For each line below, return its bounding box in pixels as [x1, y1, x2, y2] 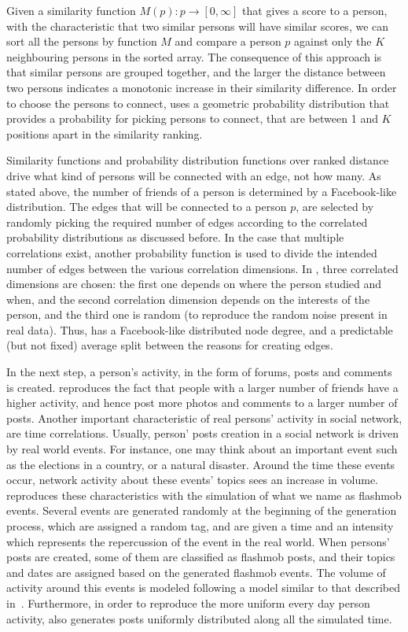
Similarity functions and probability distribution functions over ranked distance [6, 152, 389, 168]
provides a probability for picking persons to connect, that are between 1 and [6, 110, 378, 127]
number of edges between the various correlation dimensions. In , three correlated [6, 260, 399, 276]
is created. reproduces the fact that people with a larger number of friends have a [6, 379, 399, 395]
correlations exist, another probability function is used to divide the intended [6, 244, 377, 261]
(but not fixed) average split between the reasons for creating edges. [6, 337, 333, 353]
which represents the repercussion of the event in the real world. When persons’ [6, 533, 390, 549]
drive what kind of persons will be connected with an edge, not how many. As [6, 167, 381, 183]
